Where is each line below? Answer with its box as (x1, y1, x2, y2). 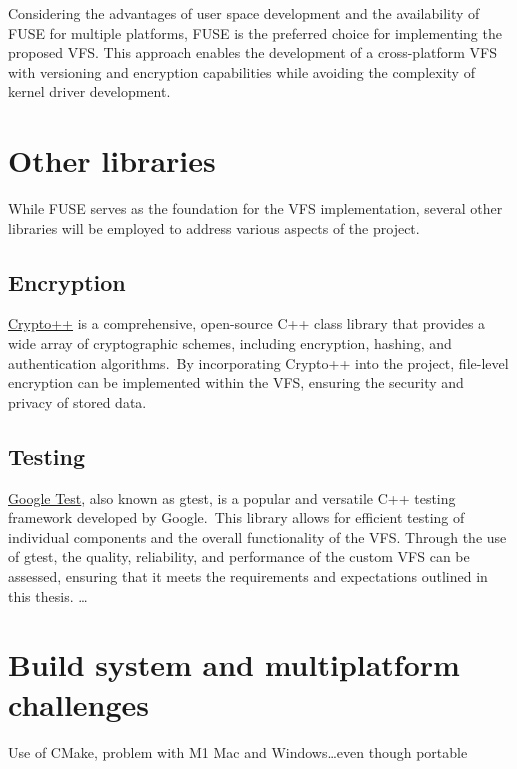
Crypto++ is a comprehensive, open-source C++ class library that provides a (8, 313, 486, 334)
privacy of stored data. (8, 391, 147, 412)
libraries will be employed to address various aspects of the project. (8, 217, 420, 238)
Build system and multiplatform (8, 644, 460, 685)
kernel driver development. (8, 81, 171, 102)
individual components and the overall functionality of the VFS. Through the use (8, 526, 507, 547)
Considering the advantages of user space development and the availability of (8, 3, 480, 23)
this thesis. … (8, 585, 88, 606)
